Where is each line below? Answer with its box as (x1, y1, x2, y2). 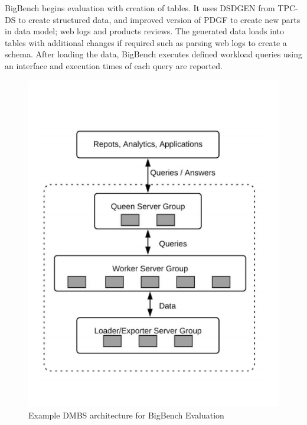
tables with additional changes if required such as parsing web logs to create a (5, 36, 287, 48)
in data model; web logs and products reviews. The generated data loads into (5, 25, 284, 37)
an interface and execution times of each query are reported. (5, 59, 223, 72)
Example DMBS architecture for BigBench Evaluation (28, 409, 224, 421)
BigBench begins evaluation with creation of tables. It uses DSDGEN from (5, 2, 275, 14)
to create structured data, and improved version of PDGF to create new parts (18, 13, 301, 25)
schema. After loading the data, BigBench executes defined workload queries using (5, 48, 303, 60)
